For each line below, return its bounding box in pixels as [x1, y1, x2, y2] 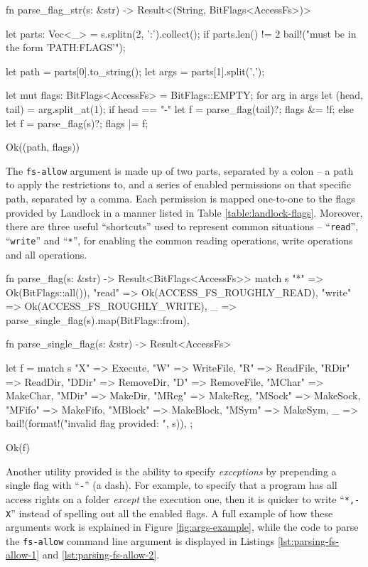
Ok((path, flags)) [6, 139, 80, 154]
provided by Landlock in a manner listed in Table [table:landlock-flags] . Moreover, [6, 205, 363, 220]
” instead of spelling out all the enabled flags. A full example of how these [11, 505, 333, 520]
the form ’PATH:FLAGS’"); [6, 40, 126, 55]
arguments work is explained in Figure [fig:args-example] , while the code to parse [6, 519, 359, 534]
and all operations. [6, 247, 87, 261]
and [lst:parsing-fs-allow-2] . [42, 547, 160, 562]
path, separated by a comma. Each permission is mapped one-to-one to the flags [6, 191, 355, 205]
